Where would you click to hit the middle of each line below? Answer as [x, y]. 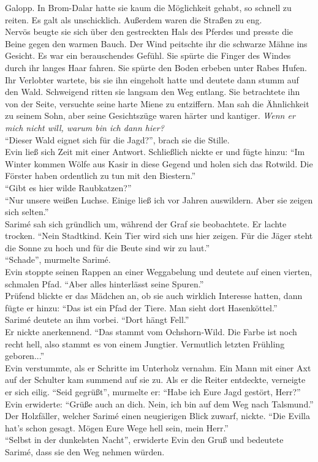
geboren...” [25, 356]
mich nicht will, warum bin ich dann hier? [85, 127]
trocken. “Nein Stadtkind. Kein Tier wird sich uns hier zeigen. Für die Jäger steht [159, 236]
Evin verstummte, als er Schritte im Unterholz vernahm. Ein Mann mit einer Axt [158, 367]
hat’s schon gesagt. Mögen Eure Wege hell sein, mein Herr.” [117, 427]
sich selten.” [27, 212]
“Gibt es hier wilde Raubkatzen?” [68, 187]
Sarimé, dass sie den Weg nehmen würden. [85, 451]
